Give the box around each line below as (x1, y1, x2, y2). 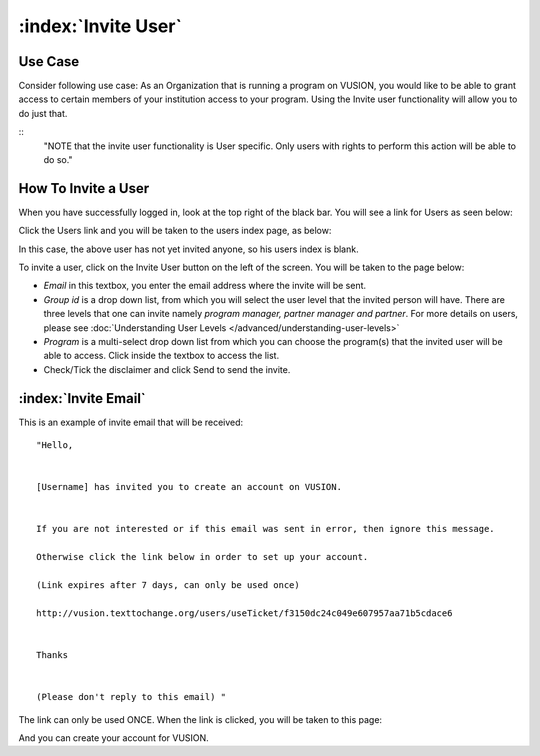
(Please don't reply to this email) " (36, 691, 227, 703)
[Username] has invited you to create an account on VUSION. (36, 481, 342, 493)
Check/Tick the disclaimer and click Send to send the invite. (43, 363, 291, 375)
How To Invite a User (18, 180, 150, 197)
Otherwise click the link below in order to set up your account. (36, 551, 369, 563)
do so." (43, 154, 74, 166)
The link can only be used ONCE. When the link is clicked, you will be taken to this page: (18, 713, 383, 725)
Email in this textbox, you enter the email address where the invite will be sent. (43, 280, 367, 292)
